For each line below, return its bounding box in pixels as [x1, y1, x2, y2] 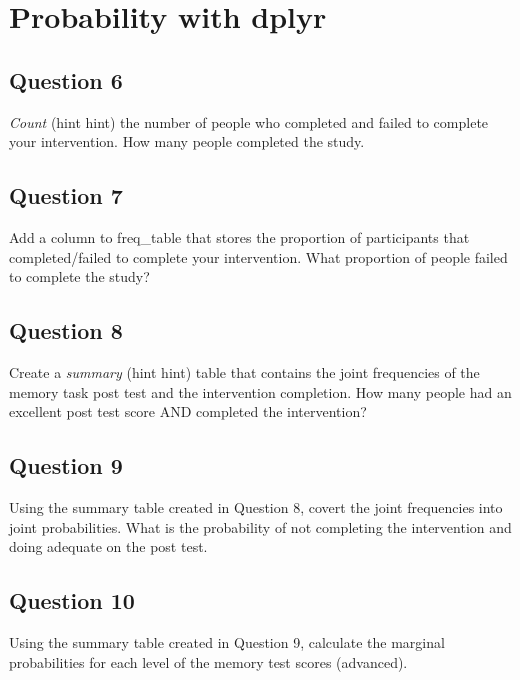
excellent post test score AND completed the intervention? [9, 401, 367, 422]
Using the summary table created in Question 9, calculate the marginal [9, 631, 445, 652]
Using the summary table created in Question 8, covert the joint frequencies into [9, 496, 503, 517]
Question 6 [9, 64, 123, 95]
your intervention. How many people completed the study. [9, 131, 365, 152]
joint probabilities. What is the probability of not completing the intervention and [9, 516, 512, 537]
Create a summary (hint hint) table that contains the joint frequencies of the [9, 361, 480, 382]
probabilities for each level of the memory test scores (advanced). [9, 651, 408, 672]
